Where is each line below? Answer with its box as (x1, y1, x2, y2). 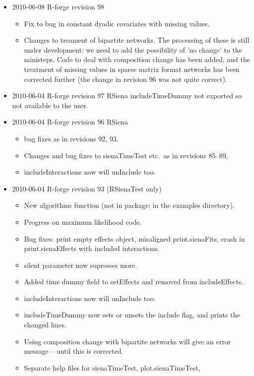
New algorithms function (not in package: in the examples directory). (24, 200, 235, 210)
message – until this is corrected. (24, 346, 124, 356)
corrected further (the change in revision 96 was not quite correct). (24, 73, 227, 84)
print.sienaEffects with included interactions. (24, 243, 160, 253)
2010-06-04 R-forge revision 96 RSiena (12, 117, 128, 127)
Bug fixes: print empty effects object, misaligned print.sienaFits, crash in (24, 233, 245, 244)
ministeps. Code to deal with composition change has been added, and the (24, 54, 250, 64)
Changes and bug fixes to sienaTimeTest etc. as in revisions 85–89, (24, 150, 228, 160)
